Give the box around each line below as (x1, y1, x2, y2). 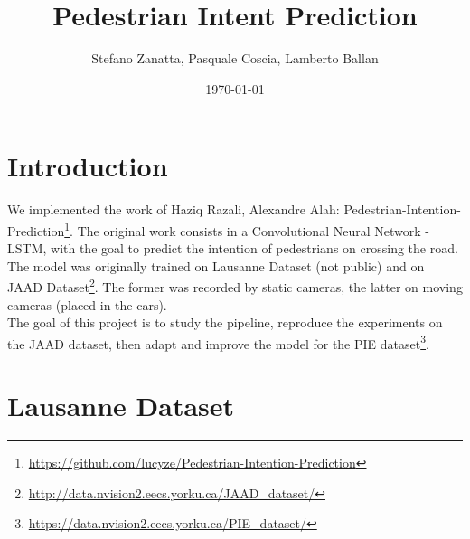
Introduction (7, 147, 168, 184)
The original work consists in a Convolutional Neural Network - (77, 221, 429, 240)
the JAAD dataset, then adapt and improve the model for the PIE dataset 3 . (7, 331, 429, 353)
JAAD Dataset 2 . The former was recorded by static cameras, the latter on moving (7, 275, 463, 296)
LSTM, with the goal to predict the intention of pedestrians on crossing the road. (7, 239, 458, 258)
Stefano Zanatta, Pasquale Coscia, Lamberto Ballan (91, 49, 379, 68)
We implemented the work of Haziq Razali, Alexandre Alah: (7, 200, 340, 219)
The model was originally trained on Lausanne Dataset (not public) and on (7, 256, 425, 275)
